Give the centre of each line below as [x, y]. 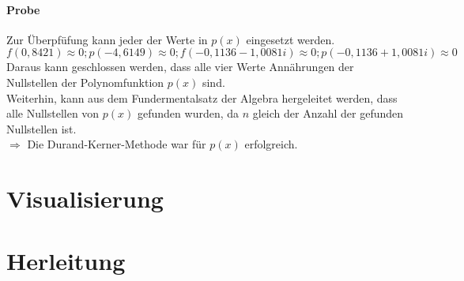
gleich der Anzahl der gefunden [328, 113]
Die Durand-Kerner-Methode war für [117, 144]
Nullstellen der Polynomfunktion [85, 82]
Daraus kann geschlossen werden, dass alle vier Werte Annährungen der [180, 67]
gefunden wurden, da [189, 113]
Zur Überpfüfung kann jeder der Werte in [107, 39]
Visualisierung [85, 199]
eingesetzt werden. [290, 39]
